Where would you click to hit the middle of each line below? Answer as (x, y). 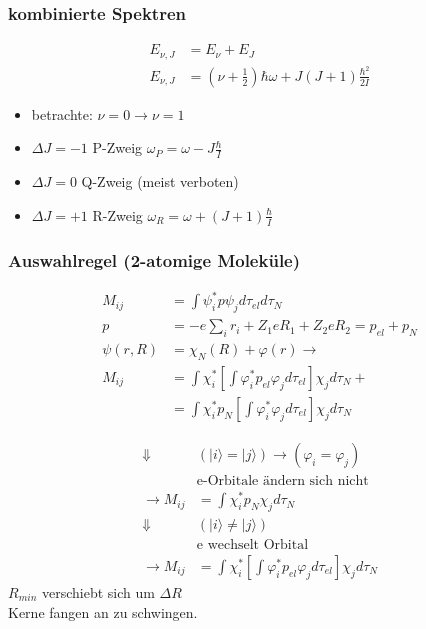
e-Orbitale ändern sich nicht (282, 480)
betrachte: (62, 113)
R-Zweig (117, 214)
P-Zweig (117, 147)
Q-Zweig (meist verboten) (160, 181)
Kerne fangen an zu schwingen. (103, 611)
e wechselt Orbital (252, 544)
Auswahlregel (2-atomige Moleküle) (154, 259)
